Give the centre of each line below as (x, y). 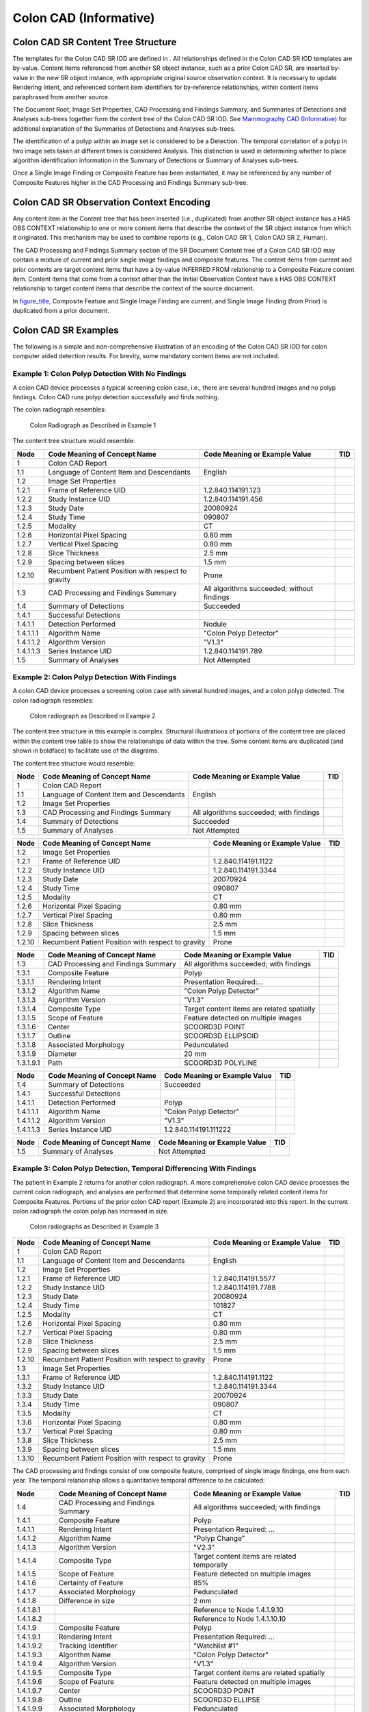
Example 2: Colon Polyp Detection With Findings (95, 677)
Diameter (63, 1054)
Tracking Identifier (88, 1646)
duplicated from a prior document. (61, 311)
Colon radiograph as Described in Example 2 (93, 716)
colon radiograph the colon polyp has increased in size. (91, 1211)
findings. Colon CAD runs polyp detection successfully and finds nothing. (116, 397)
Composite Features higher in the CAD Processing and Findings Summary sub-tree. (131, 182)
